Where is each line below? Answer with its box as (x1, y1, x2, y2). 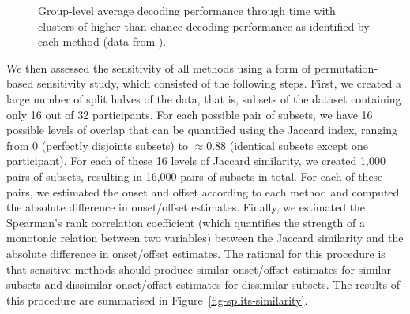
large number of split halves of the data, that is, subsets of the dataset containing (6, 90, 401, 107)
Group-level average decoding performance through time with (38, 2, 336, 18)
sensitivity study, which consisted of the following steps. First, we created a (36, 75, 401, 92)
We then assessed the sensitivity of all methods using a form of (6, 59, 311, 76)
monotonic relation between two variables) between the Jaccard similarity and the (6, 230, 404, 246)
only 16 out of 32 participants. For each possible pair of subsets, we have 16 (6, 106, 373, 122)
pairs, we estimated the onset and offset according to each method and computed (6, 183, 400, 200)
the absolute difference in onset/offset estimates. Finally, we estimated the (6, 199, 366, 215)
